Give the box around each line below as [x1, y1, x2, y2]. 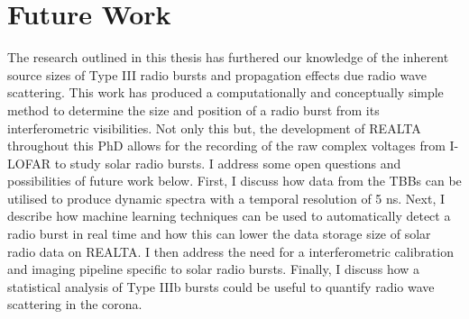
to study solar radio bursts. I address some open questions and [54, 153, 401, 172]
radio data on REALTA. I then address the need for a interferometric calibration [7, 242, 454, 260]
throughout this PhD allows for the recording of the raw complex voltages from [7, 136, 446, 155]
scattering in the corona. [7, 295, 143, 314]
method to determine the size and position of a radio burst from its [7, 100, 380, 119]
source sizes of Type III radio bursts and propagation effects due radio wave [7, 65, 427, 84]
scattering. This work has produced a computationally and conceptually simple [7, 83, 444, 102]
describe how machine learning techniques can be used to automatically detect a [7, 206, 451, 225]
